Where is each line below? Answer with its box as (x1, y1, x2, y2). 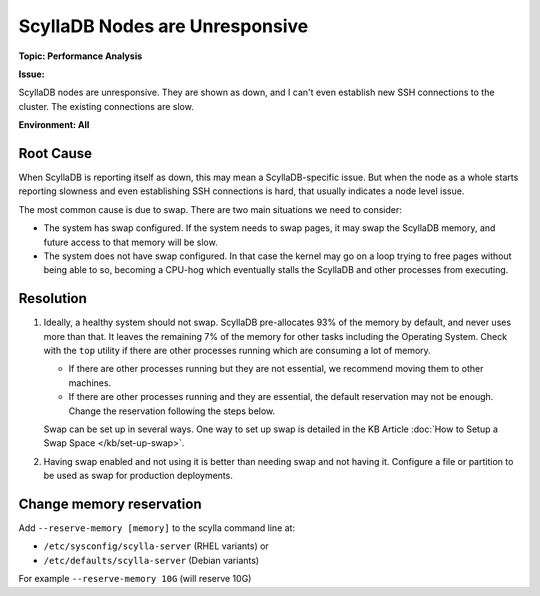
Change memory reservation (18, 495, 202, 512)
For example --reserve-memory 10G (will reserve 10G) (18, 573, 252, 585)
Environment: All (18, 119, 90, 131)
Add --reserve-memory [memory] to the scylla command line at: (18, 522, 295, 534)
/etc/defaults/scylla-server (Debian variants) (43, 554, 260, 566)
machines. (68, 376, 112, 389)
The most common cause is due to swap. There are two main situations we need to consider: (18, 203, 402, 215)
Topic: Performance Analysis (18, 50, 143, 62)
